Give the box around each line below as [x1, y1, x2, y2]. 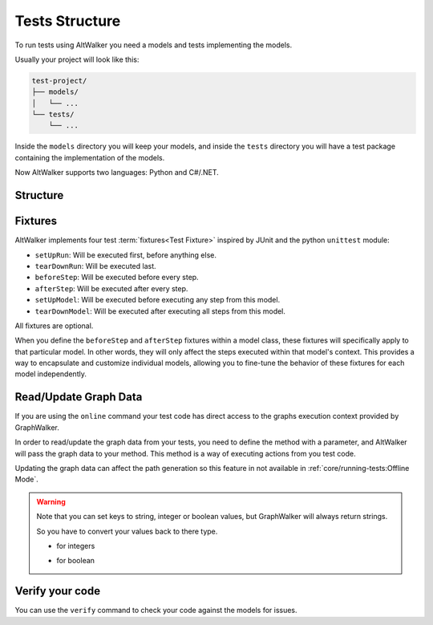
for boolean [56, 556, 95, 566]
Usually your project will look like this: [14, 55, 140, 64]
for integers [56, 541, 95, 550]
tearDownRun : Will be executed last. [34, 261, 156, 270]
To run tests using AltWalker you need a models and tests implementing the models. [14, 40, 293, 50]
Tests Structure [14, 12, 121, 30]
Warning [36, 497, 66, 506]
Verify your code [14, 584, 100, 598]
